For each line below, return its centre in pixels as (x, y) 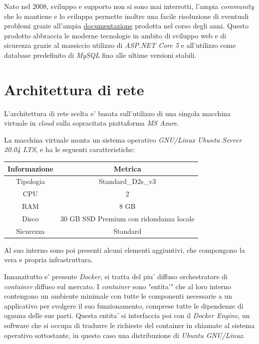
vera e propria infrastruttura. (49, 259)
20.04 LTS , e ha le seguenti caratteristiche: (70, 149)
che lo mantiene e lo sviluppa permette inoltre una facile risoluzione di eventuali (127, 16)
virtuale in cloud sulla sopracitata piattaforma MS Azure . (92, 123)
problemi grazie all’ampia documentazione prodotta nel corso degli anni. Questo (126, 26)
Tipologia (30, 181)
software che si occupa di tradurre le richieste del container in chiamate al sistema (129, 325)
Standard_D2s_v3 (127, 181)
